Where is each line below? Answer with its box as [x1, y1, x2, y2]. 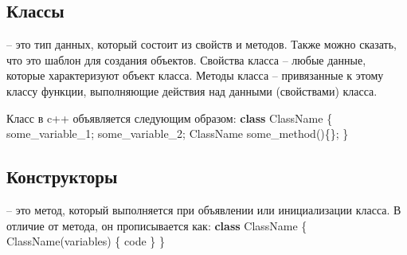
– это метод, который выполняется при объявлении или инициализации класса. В [6, 201, 401, 218]
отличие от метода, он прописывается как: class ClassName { [6, 217, 307, 233]
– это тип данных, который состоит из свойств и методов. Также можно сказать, [6, 36, 397, 53]
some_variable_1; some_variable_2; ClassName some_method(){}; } [6, 125, 349, 142]
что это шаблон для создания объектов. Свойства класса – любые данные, [6, 51, 366, 68]
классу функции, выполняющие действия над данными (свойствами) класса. [6, 82, 378, 99]
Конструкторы [6, 164, 118, 189]
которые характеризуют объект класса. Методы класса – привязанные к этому [6, 67, 384, 84]
